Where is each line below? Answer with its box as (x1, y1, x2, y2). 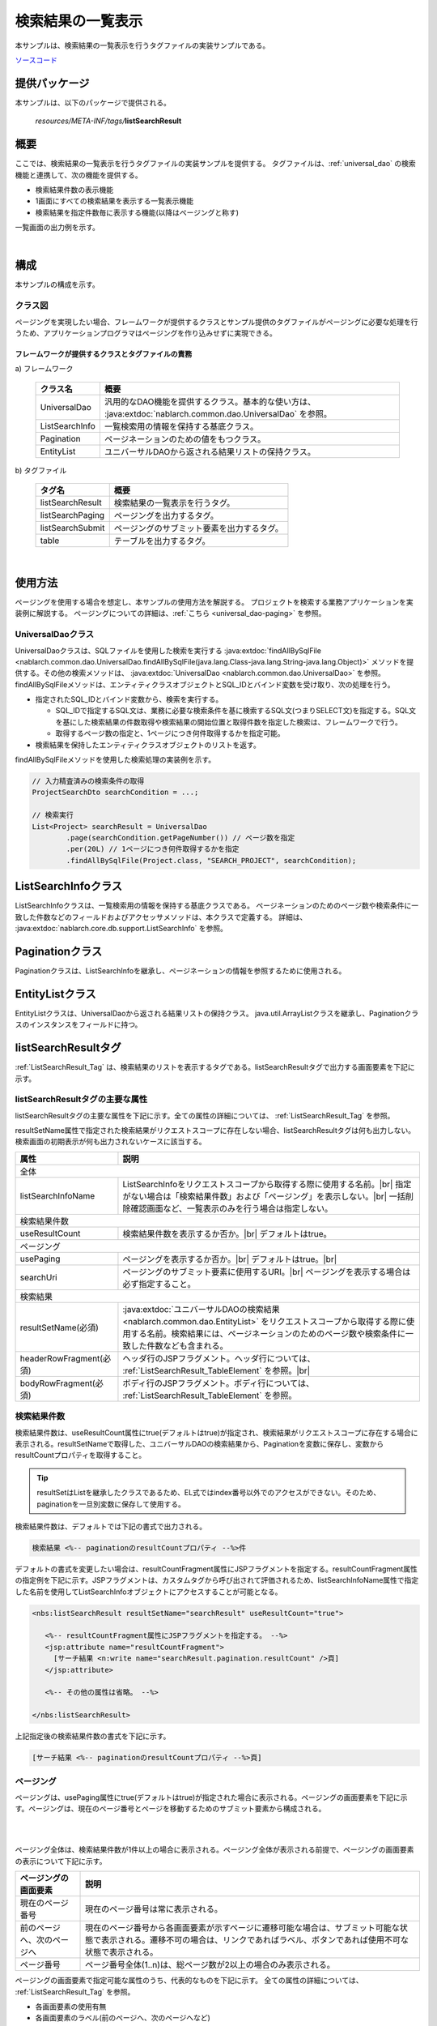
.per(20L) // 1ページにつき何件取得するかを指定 (66, 844, 240, 854)
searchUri (19, 1272, 57, 1283)
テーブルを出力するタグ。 (113, 536, 210, 547)
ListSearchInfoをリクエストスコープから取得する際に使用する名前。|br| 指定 (122, 1178, 412, 1190)
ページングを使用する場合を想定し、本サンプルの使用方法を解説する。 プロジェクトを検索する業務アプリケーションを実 (15, 597, 414, 607)
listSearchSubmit (40, 523, 105, 534)
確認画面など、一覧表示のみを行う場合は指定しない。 (130, 1203, 333, 1214)
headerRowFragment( (19, 1353, 104, 1364)
